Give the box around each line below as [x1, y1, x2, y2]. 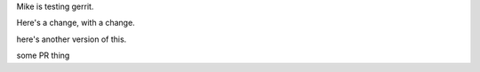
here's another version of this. [16, 34, 127, 44]
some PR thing [16, 50, 70, 61]
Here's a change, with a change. [16, 18, 135, 28]
